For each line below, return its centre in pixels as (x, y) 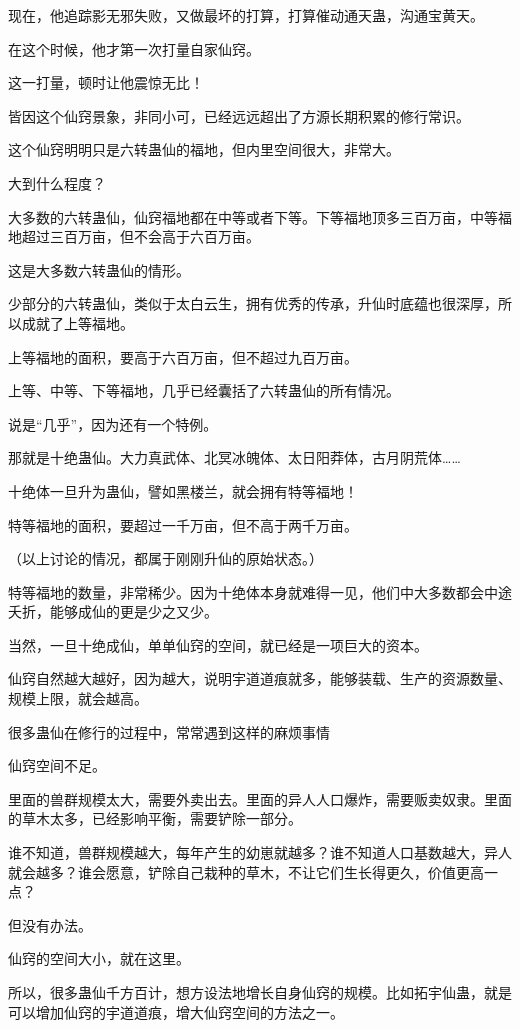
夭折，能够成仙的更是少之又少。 (113, 611)
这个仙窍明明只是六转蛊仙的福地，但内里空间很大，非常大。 (204, 149)
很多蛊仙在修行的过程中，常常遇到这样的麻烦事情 (169, 731)
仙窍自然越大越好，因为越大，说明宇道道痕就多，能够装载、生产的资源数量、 (260, 678)
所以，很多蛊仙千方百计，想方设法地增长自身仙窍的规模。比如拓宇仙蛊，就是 (260, 992)
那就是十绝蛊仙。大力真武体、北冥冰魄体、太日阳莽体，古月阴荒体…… (234, 457)
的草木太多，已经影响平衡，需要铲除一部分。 (155, 818)
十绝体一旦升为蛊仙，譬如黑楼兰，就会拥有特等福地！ (183, 490)
